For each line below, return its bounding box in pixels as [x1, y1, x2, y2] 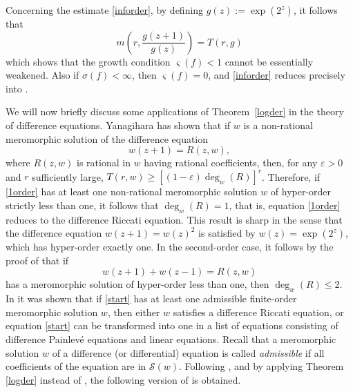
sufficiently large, [32, 169, 104, 184]
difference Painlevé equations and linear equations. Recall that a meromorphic [6, 332, 336, 346]
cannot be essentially [225, 54, 314, 68]
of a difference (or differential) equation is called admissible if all [52, 345, 325, 360]
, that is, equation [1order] [229, 197, 341, 212]
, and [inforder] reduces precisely [208, 68, 345, 82]
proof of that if [6, 253, 69, 267]
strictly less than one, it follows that [6, 197, 159, 212]
